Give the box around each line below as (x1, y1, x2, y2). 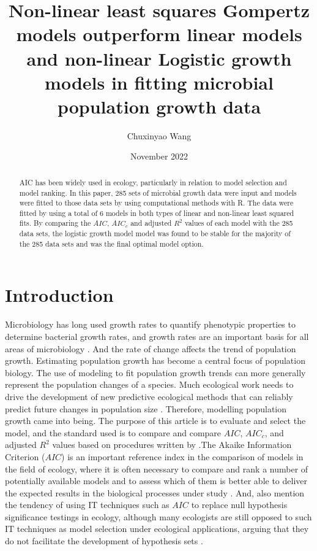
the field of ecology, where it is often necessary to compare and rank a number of (5, 462, 308, 475)
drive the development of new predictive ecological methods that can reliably (5, 390, 293, 403)
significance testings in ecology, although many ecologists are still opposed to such (5, 510, 312, 523)
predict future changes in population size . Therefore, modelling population (5, 402, 287, 415)
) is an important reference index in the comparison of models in (61, 450, 304, 463)
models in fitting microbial (45, 69, 274, 94)
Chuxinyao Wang (127, 129, 192, 142)
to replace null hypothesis (191, 498, 288, 511)
